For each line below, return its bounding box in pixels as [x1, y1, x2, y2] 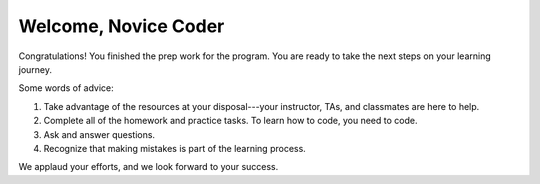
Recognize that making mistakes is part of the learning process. [43, 142, 307, 154]
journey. [18, 63, 52, 75]
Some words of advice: [18, 82, 114, 94]
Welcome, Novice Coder [18, 15, 225, 37]
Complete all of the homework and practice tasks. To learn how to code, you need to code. [43, 115, 418, 127]
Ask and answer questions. [43, 128, 155, 140]
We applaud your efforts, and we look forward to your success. [18, 161, 279, 173]
